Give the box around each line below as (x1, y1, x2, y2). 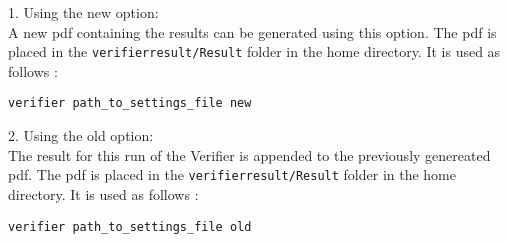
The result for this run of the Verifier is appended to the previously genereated (8, 144, 491, 165)
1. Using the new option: (8, 2, 159, 22)
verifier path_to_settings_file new (8, 96, 252, 111)
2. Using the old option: (8, 125, 154, 146)
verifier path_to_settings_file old (8, 219, 252, 234)
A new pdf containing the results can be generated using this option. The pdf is (8, 21, 497, 42)
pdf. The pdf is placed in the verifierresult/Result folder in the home (8, 164, 456, 185)
